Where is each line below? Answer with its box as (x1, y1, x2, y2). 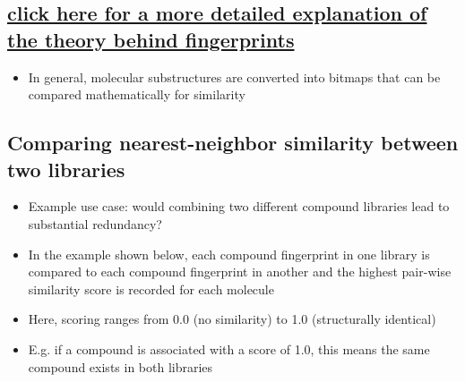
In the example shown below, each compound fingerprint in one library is (28, 244, 430, 263)
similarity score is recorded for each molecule (28, 279, 274, 298)
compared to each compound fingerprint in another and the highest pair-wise (28, 262, 452, 281)
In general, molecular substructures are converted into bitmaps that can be (28, 67, 441, 86)
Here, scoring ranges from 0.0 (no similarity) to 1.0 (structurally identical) (28, 310, 436, 328)
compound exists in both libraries (28, 357, 213, 376)
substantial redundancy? (28, 214, 162, 233)
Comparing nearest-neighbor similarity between (7, 129, 459, 157)
